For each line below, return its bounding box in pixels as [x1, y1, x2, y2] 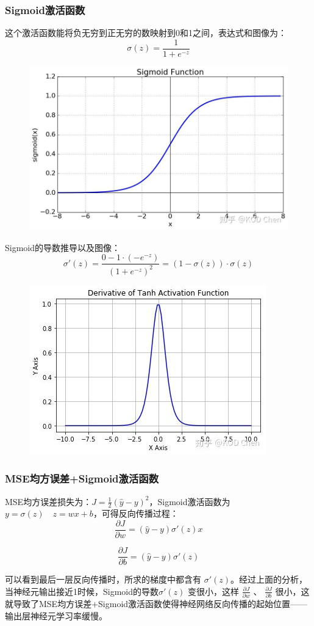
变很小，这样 [188, 584, 240, 597]
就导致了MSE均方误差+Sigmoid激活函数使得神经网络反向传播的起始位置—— [5, 597, 308, 610]
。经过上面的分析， [230, 573, 308, 586]
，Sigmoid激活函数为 [149, 495, 230, 508]
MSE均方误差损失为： [5, 495, 92, 508]
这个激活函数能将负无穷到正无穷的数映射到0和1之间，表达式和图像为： [5, 26, 287, 39]
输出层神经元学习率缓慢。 [5, 609, 107, 622]
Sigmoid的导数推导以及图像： [5, 241, 121, 253]
